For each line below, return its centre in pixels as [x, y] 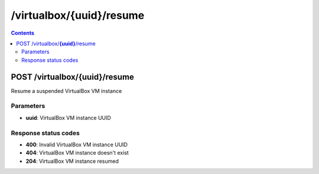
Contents [23, 33]
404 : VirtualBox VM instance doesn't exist [77, 153]
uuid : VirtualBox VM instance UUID [69, 118]
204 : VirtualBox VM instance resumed [72, 161]
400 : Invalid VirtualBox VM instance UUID [77, 145]
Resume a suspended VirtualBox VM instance [66, 91]
